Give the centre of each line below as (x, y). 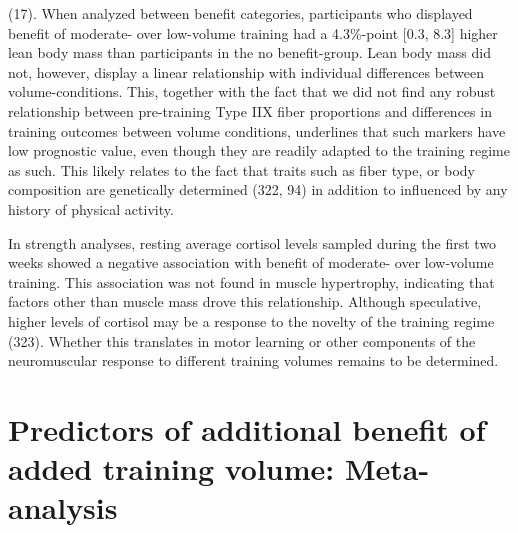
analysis (63, 507)
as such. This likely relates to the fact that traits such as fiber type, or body (241, 169)
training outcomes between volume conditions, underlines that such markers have (257, 130)
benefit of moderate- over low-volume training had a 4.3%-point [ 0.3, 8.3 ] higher (253, 32)
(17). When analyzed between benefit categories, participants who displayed (240, 13)
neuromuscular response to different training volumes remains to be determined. (253, 360)
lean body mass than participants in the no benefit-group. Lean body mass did (249, 52)
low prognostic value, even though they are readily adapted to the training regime (259, 150)
